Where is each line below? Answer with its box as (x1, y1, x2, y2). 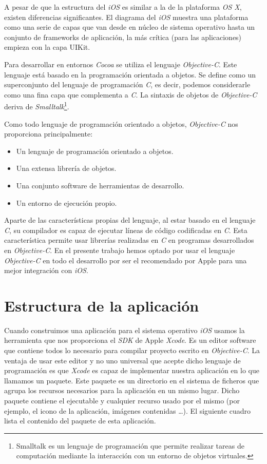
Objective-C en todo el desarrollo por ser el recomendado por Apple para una (4, 255, 247, 265)
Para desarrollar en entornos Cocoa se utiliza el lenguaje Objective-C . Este (4, 59, 237, 69)
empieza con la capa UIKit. (4, 42, 90, 52)
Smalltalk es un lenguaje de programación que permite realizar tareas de (16, 440, 244, 451)
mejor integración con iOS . (4, 265, 88, 276)
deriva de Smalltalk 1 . (4, 100, 69, 111)
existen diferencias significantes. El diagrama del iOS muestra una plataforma (4, 11, 249, 22)
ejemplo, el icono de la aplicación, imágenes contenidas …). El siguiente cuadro (4, 405, 251, 416)
